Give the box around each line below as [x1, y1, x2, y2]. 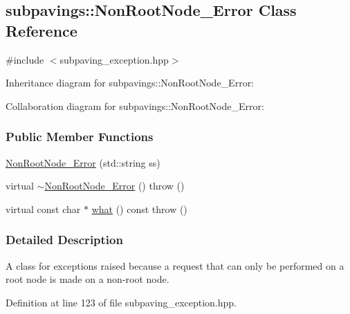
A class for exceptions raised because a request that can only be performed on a [6, 258, 344, 273]
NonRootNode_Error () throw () [44, 178, 185, 193]
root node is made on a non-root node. [6, 272, 169, 286]
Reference [6, 19, 77, 41]
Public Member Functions [6, 128, 154, 145]
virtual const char [6, 201, 81, 216]
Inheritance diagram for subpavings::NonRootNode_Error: [6, 75, 255, 90]
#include [6, 52, 44, 66]
